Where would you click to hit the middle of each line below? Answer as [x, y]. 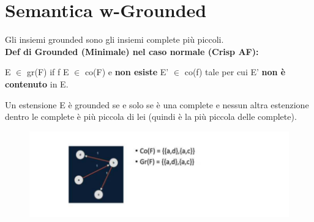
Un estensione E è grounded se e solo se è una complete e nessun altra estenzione [157, 104]
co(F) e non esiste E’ [127, 72]
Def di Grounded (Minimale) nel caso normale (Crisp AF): [132, 51]
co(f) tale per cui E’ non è [235, 72]
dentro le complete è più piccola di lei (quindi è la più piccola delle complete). [151, 117]
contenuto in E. [37, 83]
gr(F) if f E [48, 72]
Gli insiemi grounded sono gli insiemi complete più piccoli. [114, 39]
